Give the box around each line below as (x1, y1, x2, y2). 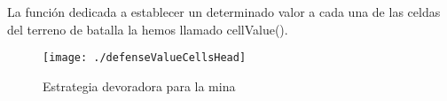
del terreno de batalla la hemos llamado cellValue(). (7, 19, 288, 38)
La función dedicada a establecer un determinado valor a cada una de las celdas (7, 3, 441, 20)
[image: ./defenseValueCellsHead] (43, 51, 247, 65)
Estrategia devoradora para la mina (43, 76, 236, 95)
